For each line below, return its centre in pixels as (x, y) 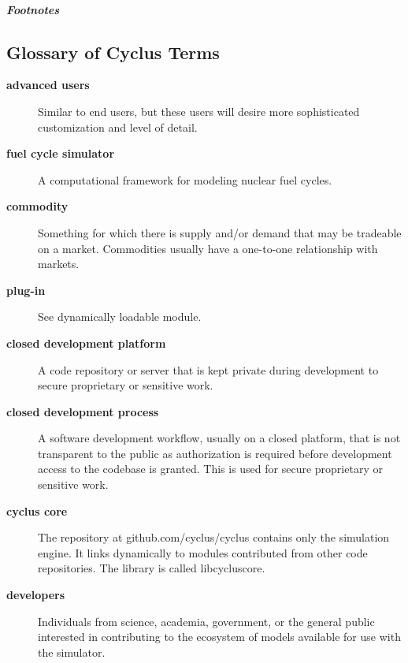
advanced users (48, 85)
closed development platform (86, 343)
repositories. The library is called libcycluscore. (152, 568)
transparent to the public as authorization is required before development (215, 453)
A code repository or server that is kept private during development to (208, 369)
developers (36, 595)
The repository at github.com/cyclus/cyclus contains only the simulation (214, 537)
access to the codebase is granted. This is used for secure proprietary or (210, 469)
